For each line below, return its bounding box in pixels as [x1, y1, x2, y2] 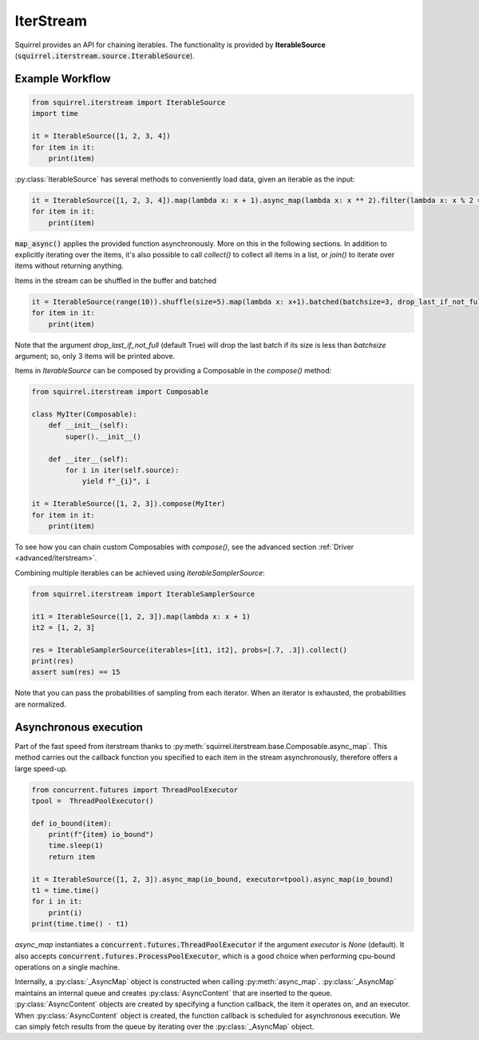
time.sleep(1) [48, 841, 104, 851]
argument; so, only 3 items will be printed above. [14, 351, 176, 361]
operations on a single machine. [14, 962, 121, 971]
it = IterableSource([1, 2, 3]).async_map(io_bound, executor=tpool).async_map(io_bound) [31, 875, 394, 883]
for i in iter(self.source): [65, 466, 180, 475]
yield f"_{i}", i [81, 476, 150, 486]
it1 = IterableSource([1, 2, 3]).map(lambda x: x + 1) [31, 612, 251, 621]
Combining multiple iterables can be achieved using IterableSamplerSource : [14, 568, 265, 577]
